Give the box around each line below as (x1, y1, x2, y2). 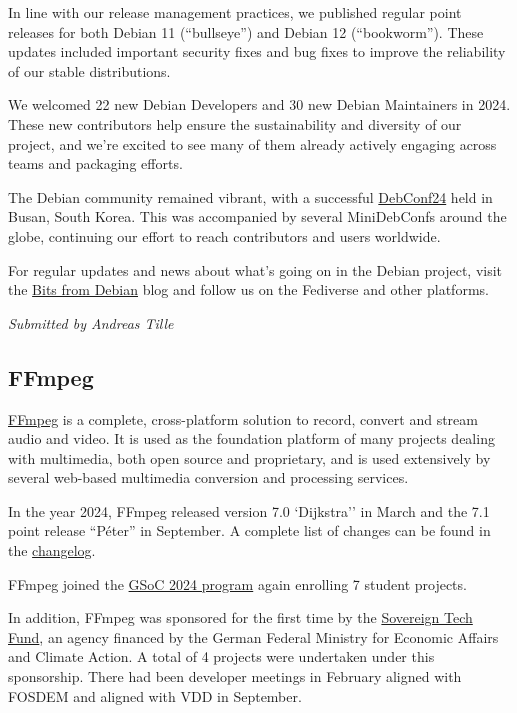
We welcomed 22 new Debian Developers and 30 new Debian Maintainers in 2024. (8, 94, 511, 115)
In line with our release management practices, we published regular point (8, 2, 462, 22)
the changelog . (8, 540, 96, 561)
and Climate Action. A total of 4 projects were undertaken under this (8, 646, 435, 667)
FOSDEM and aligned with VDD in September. (8, 685, 302, 706)
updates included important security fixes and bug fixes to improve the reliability (8, 41, 506, 62)
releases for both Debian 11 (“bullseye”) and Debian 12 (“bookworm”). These (8, 21, 484, 42)
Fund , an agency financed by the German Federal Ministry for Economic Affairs (8, 626, 499, 647)
